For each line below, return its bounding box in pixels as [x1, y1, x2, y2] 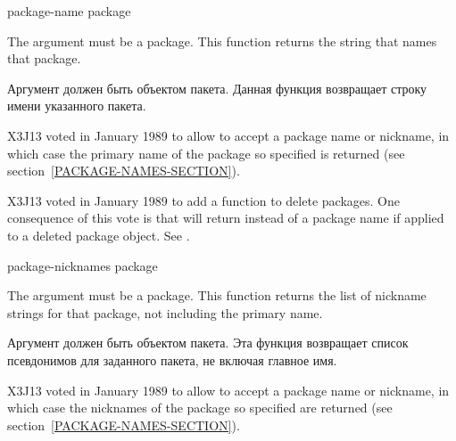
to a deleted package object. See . [7, 225, 190, 244]
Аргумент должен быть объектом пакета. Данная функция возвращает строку [7, 78, 427, 97]
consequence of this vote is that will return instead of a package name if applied [7, 208, 444, 227]
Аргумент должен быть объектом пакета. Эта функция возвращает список [7, 333, 409, 352]
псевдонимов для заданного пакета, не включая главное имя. [7, 350, 337, 369]
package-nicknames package [7, 256, 158, 274]
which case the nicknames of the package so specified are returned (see [7, 398, 393, 417]
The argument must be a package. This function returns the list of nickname [7, 286, 427, 305]
